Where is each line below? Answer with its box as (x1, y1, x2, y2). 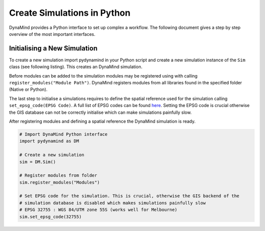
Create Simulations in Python (9, 7, 131, 18)
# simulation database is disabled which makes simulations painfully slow (19, 200, 206, 205)
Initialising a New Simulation (9, 44, 98, 52)
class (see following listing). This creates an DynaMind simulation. (9, 64, 142, 70)
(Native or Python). (9, 86, 48, 93)
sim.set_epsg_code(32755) (19, 214, 82, 219)
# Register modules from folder (19, 173, 98, 179)
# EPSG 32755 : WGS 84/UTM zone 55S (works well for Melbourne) (19, 207, 178, 213)
